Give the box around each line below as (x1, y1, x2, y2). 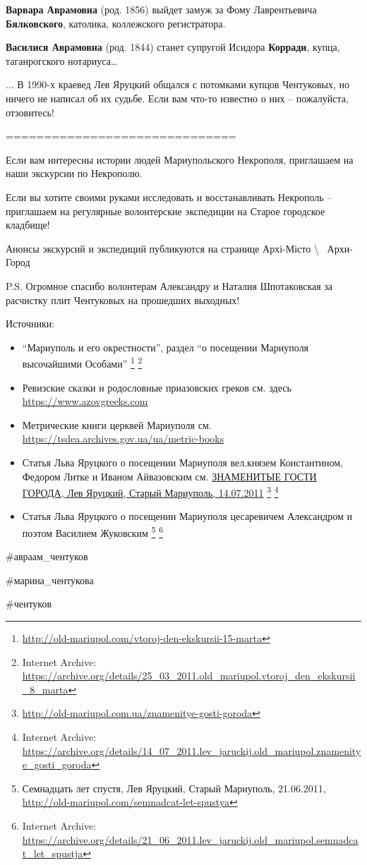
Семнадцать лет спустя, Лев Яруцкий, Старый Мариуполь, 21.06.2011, (22, 780, 326, 795)
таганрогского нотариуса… (6, 53, 118, 68)
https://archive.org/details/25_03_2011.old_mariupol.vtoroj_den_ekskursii (22, 668, 356, 683)
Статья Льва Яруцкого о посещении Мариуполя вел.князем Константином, (22, 454, 344, 469)
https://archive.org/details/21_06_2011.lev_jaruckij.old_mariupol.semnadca (22, 832, 359, 847)
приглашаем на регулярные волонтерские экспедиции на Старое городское (6, 203, 325, 218)
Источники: (6, 316, 55, 331)
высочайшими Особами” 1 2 (22, 354, 143, 370)
